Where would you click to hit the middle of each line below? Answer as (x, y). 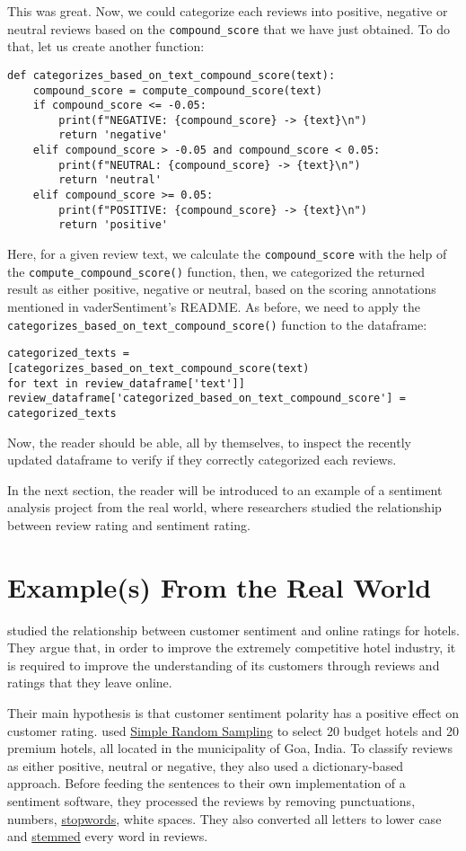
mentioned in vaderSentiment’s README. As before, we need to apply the (214, 306)
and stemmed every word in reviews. (108, 836)
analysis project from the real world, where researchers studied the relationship (224, 507)
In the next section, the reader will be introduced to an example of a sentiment (225, 489)
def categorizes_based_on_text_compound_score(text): (171, 75)
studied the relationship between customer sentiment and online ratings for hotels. (233, 629)
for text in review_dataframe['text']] (126, 383)
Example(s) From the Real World (220, 586)
